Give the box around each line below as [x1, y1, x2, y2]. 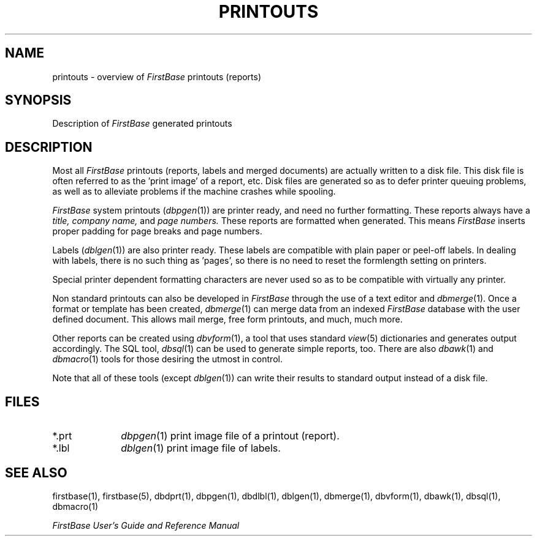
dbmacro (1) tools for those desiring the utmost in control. [52, 354, 283, 365]
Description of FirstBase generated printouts [52, 118, 232, 129]
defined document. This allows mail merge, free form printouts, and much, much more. [52, 314, 403, 325]
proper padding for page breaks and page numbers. [52, 226, 262, 237]
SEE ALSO [5, 465, 67, 480]
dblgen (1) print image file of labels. [121, 442, 281, 455]
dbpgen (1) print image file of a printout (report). [121, 430, 340, 442]
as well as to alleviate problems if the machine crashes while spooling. [52, 186, 336, 197]
